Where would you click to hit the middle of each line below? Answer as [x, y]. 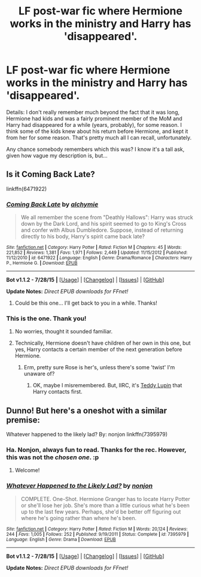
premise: [23, 420]
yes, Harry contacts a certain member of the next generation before [98, 350]
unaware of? [39, 374]
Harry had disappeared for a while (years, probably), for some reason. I [94, 124]
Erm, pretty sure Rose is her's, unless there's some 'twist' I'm [99, 368]
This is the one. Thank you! [46, 318]
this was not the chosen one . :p [53, 457]
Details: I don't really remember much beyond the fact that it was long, [93, 112]
